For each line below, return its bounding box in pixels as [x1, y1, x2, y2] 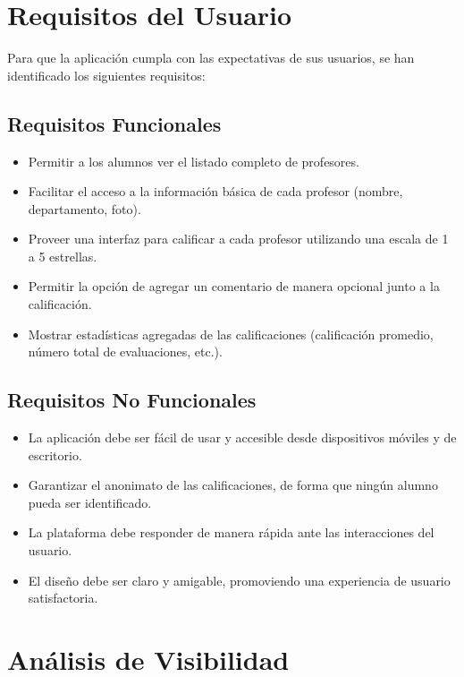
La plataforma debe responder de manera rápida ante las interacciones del [28, 523, 434, 542]
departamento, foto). [28, 199, 141, 218]
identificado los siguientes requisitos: [7, 65, 206, 84]
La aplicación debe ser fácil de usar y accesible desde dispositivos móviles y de [28, 428, 457, 447]
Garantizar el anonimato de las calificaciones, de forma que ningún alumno [28, 476, 438, 494]
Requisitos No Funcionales [7, 386, 257, 414]
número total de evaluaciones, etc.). [28, 342, 223, 361]
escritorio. [28, 445, 82, 464]
